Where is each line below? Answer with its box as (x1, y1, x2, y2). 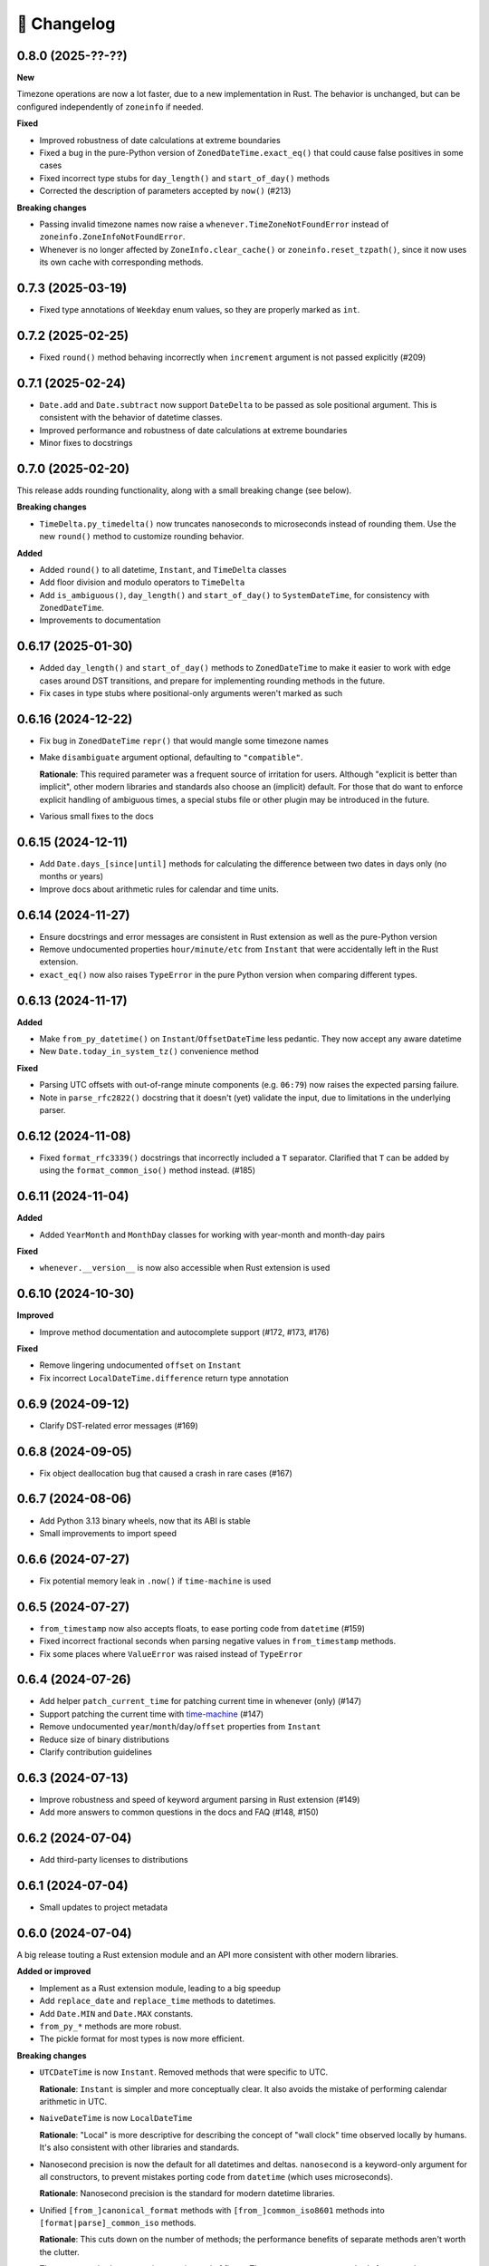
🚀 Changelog (16, 14, 116, 34)
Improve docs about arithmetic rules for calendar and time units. (39, 884, 280, 895)
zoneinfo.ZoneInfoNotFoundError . (39, 231, 186, 242)
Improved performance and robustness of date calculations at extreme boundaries (39, 424, 348, 435)
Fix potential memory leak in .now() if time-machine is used (39, 1575, 272, 1586)
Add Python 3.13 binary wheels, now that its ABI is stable (39, 1515, 251, 1526)
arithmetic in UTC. (39, 2096, 108, 2106)
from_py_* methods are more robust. (39, 2021, 182, 2031)
